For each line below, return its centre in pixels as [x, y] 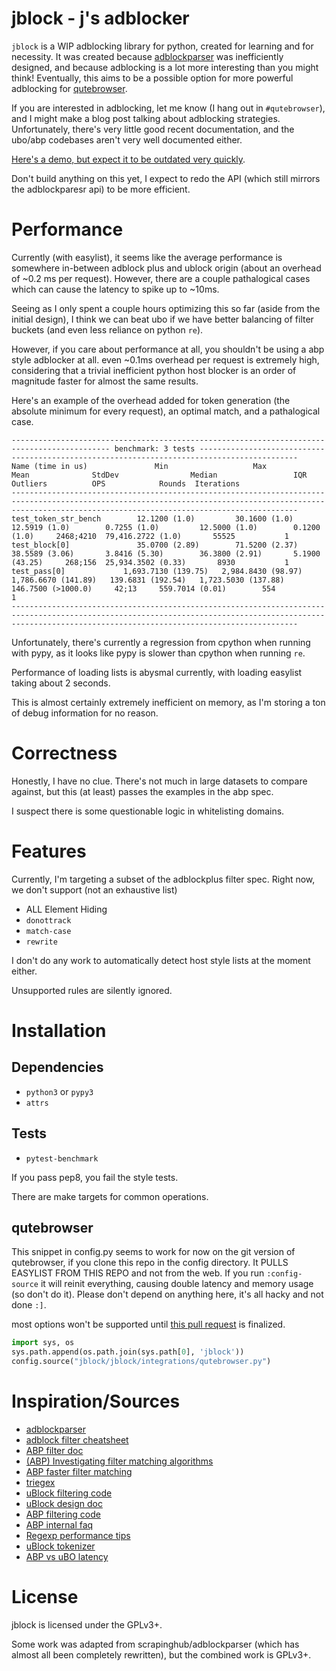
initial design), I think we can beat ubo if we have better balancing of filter [162, 319]
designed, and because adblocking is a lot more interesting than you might [165, 67]
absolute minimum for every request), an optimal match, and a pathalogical [166, 411]
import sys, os [43, 1343]
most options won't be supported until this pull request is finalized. [148, 1324]
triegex [40, 1482]
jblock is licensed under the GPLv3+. [87, 1624]
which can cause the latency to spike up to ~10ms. [115, 289]
